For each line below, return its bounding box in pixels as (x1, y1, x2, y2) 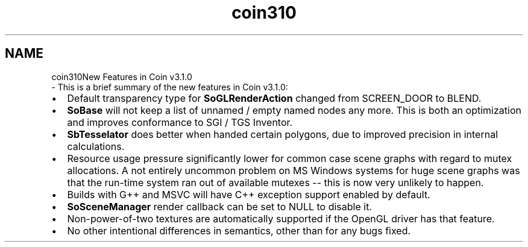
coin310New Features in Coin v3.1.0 (51, 71, 192, 82)
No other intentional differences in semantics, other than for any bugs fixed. (67, 224, 411, 237)
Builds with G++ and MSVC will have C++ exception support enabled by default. (67, 188, 430, 201)
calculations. (67, 140, 125, 152)
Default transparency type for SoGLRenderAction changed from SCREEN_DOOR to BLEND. (67, 92, 482, 104)
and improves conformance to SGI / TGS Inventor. (67, 116, 293, 128)
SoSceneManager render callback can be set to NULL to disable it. (67, 200, 372, 213)
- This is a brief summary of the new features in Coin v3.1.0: (51, 81, 288, 92)
